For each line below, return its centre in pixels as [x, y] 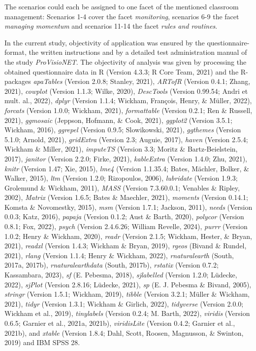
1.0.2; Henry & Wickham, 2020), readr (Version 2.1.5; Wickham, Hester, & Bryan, [128, 236]
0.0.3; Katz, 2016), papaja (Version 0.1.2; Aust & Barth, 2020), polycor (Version [124, 216]
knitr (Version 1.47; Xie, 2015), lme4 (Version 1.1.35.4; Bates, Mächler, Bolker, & [127, 168]
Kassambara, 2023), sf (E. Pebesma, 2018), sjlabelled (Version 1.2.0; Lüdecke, [121, 275]
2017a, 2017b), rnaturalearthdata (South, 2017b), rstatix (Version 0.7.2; [112, 265]
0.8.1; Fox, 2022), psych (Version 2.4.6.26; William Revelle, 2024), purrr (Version [126, 226]
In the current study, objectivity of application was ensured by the [105, 42]
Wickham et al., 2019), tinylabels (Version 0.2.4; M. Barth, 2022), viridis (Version [127, 313]
